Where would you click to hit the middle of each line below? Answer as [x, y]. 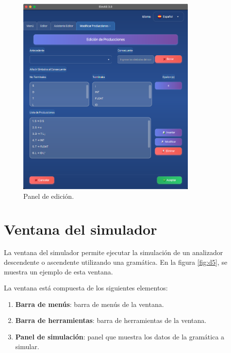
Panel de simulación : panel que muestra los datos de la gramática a [120, 336]
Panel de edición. [49, 196]
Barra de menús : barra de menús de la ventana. [90, 304]
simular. [27, 346]
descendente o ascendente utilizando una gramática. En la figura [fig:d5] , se [116, 262]
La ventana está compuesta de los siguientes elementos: [86, 288]
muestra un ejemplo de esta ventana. [58, 271]
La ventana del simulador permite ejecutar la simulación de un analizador [114, 252]
